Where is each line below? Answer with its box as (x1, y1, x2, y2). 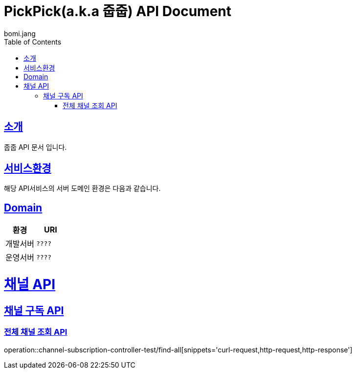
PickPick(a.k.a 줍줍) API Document (4, 3, 231, 20)
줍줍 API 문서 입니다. (4, 142, 67, 151)
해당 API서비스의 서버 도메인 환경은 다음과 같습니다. (4, 184, 161, 193)
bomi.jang (4, 29, 36, 38)
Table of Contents (4, 37, 62, 46)
